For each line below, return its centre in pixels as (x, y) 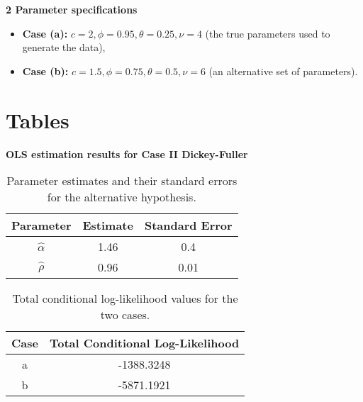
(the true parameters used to (268, 33)
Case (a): (45, 33)
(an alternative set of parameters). (283, 71)
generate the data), (64, 47)
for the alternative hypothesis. (122, 197)
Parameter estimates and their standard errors (122, 181)
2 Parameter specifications (72, 9)
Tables (38, 119)
